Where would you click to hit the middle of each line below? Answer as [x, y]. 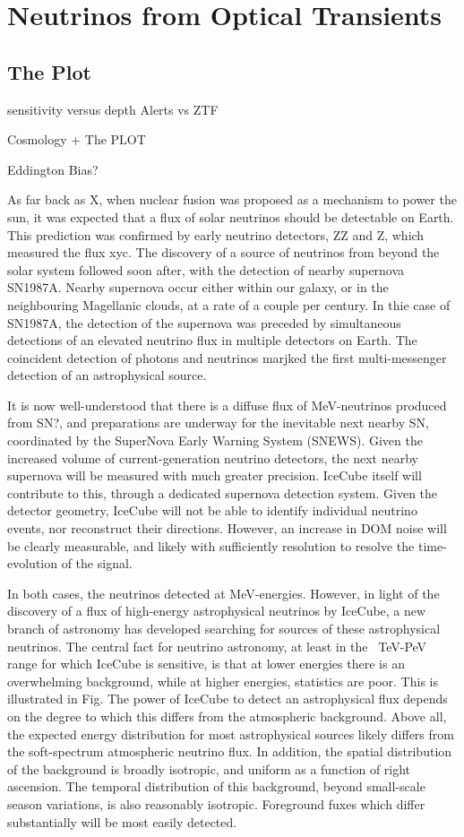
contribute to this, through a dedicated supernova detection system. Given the [223, 492]
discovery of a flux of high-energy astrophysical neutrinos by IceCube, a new [217, 611]
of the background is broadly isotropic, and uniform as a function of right [209, 768]
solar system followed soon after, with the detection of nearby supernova [206, 269]
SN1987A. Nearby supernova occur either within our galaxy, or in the [198, 287]
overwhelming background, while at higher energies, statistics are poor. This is [223, 681]
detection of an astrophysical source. [107, 375]
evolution [33, 563]
